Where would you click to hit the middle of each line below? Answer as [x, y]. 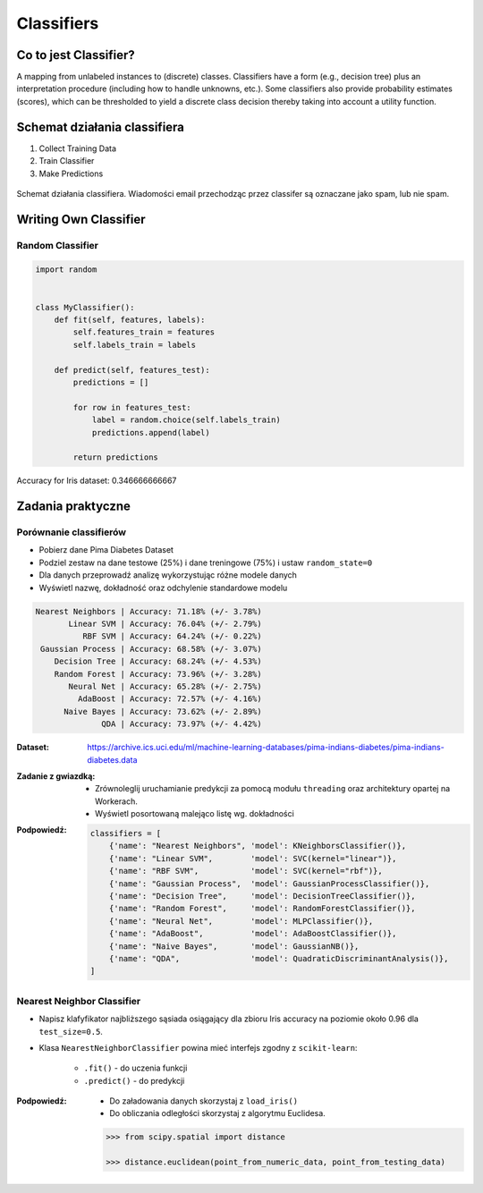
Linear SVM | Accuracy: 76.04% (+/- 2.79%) [165, 624]
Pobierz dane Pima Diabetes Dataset [106, 550]
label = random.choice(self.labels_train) [186, 420]
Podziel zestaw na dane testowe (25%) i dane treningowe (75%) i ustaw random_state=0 [206, 563]
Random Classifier [57, 245]
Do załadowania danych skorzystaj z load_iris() [204, 1101]
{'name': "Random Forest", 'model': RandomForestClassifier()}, [262, 909]
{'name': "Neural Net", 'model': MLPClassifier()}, [241, 921]
